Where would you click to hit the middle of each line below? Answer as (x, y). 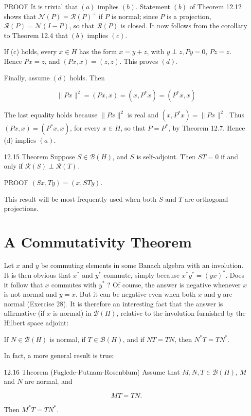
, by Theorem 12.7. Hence (206, 128)
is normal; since (135, 16)
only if (13, 166)
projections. (21, 208)
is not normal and (31, 294)
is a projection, (189, 16)
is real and (143, 115)
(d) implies (20, 140)
